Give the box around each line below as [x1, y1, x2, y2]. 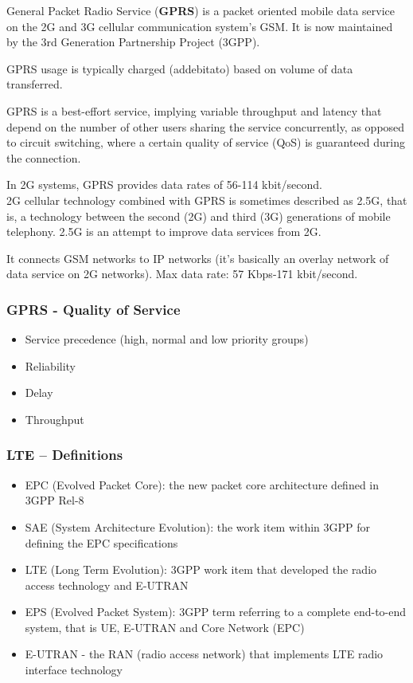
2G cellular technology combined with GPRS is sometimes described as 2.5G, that [6, 191, 407, 208]
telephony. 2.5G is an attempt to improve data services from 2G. [6, 223, 321, 240]
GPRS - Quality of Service [6, 299, 181, 319]
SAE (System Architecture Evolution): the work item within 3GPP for [25, 518, 370, 535]
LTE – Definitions [6, 445, 123, 465]
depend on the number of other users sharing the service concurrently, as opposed [6, 118, 405, 135]
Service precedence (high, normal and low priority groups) [25, 331, 309, 347]
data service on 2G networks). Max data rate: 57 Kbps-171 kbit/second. [6, 265, 358, 282]
